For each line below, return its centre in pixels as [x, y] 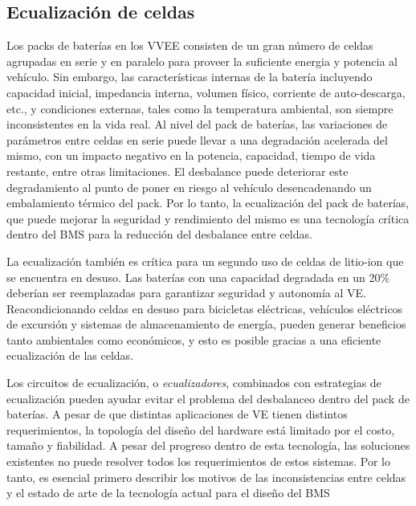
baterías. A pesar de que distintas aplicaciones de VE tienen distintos [177, 414]
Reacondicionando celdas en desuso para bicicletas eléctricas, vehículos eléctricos [205, 308]
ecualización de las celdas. [70, 355]
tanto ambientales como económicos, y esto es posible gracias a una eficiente [194, 339]
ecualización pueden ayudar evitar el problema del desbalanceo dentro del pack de [208, 398]
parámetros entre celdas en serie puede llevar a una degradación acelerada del [197, 139]
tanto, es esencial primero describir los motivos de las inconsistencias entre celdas [206, 477]
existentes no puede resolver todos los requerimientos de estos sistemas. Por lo [198, 461]
